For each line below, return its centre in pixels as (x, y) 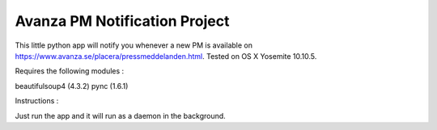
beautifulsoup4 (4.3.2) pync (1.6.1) (72, 86)
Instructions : (37, 101)
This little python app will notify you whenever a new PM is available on (134, 45)
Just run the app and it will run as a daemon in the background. (120, 115)
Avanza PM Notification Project (122, 21)
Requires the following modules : (70, 71)
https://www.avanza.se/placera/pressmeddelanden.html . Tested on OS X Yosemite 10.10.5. (166, 56)
